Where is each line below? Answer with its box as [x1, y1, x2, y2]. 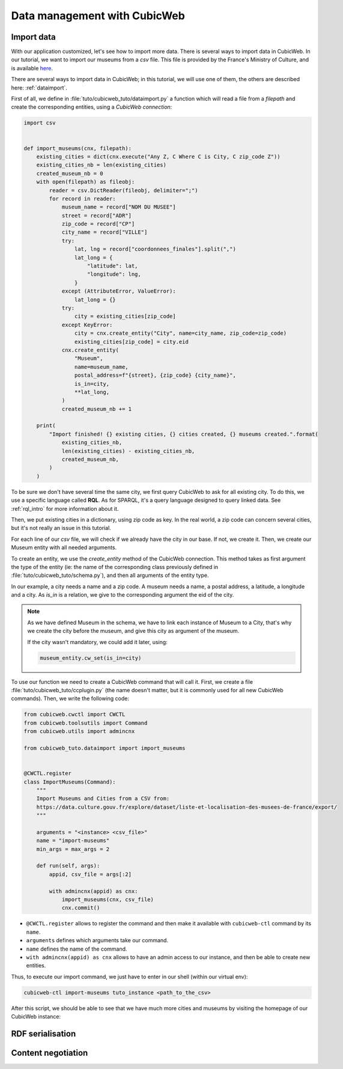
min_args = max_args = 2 [36, 845, 110, 853]
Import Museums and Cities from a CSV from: [36, 795, 170, 802]
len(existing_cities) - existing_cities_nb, [61, 448, 195, 454]
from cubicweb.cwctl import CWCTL [23, 711, 126, 718]
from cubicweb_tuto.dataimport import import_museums [23, 745, 186, 751]
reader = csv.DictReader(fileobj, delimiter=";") [49, 187, 198, 193]
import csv [23, 120, 56, 126]
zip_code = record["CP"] [61, 221, 135, 228]
